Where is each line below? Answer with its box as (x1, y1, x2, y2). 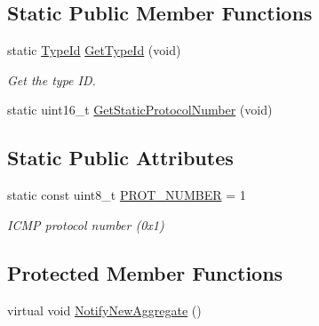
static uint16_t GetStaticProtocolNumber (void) (7, 100, 273, 119)
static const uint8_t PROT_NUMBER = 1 (7, 186, 246, 204)
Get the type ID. (7, 70, 96, 89)
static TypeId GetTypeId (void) (7, 41, 181, 60)
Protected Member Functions (7, 258, 283, 286)
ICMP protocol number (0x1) (7, 215, 164, 234)
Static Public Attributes (7, 144, 234, 171)
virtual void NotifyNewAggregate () (7, 300, 202, 319)
